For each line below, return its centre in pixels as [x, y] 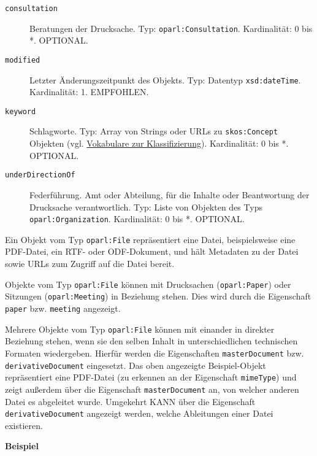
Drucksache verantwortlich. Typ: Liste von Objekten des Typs [146, 207]
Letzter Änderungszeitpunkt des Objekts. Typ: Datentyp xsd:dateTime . [165, 79]
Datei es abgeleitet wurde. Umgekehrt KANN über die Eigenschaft [130, 401]
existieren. [24, 425]
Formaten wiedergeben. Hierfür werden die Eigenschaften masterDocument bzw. [155, 353]
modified [23, 60]
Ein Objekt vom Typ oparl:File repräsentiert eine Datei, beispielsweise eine [150, 239]
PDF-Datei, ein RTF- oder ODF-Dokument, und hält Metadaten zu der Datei [152, 251]
